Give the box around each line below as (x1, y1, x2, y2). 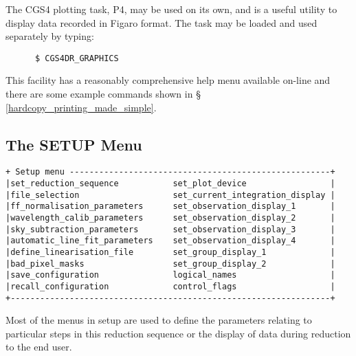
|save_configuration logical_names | (5, 270, 335, 280)
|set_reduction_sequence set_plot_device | (5, 179, 335, 189)
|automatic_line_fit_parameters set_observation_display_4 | (5, 236, 335, 246)
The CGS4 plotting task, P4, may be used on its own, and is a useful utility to (5, 2, 337, 16)
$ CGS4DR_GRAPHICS (34, 53, 119, 63)
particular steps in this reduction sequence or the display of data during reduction (5, 326, 351, 340)
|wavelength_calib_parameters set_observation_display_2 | (5, 213, 335, 223)
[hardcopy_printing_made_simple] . (5, 100, 157, 114)
